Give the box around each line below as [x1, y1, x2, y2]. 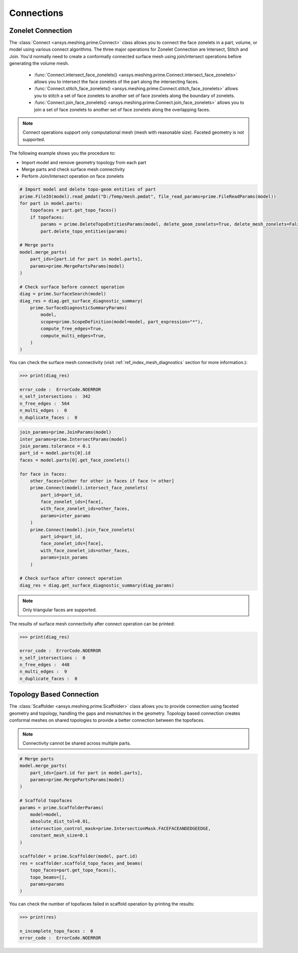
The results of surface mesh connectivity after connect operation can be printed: [9, 621, 175, 627]
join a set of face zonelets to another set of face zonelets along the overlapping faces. [34, 106, 211, 112]
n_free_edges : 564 [19, 400, 70, 406]
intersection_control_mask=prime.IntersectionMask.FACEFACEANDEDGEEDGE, [30, 826, 211, 831]
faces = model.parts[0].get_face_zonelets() [19, 457, 130, 463]
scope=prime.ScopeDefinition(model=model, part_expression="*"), [40, 319, 203, 324]
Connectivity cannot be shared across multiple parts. [22, 740, 131, 746]
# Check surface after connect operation [19, 575, 122, 581]
